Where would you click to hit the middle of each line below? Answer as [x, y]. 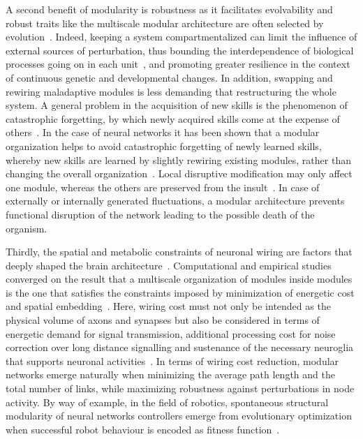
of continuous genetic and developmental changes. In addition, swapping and [169, 77]
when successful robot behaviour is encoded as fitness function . [143, 429]
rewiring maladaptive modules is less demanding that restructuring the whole [171, 91]
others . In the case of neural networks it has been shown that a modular [163, 132]
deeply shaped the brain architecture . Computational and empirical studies [169, 265]
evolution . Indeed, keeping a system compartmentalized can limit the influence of [181, 37]
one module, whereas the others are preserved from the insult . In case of [163, 187]
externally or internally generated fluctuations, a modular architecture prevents [175, 201]
